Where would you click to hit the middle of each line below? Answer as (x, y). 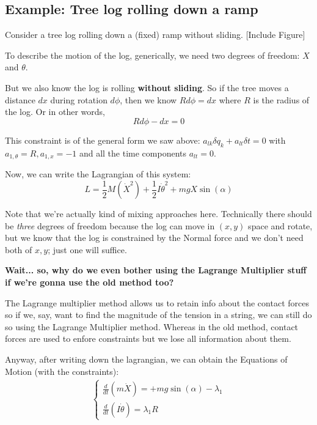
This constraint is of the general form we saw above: (103, 140)
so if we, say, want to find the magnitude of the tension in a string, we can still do (158, 315)
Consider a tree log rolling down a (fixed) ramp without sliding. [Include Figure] (155, 35)
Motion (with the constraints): (62, 371)
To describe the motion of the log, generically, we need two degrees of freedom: (152, 55)
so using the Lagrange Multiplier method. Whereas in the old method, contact (152, 326)
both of (19, 249)
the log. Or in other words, (55, 112)
